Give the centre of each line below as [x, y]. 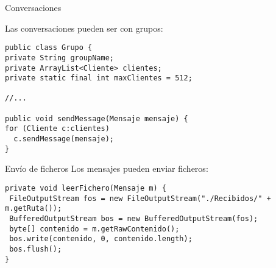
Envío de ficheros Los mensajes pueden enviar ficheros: [107, 168]
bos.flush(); [36, 249]
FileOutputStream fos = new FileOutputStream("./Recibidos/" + [140, 198]
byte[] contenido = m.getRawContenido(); [94, 229]
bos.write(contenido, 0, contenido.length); [101, 239]
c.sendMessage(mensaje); [64, 139]
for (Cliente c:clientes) [57, 129]
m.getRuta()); [34, 209]
